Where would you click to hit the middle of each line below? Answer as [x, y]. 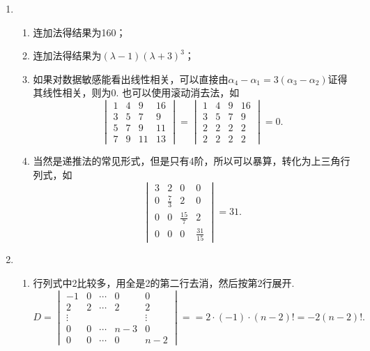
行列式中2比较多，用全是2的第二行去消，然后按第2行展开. [164, 282]
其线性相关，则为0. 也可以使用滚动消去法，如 [136, 92]
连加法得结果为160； [79, 32]
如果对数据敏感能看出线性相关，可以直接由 [131, 79]
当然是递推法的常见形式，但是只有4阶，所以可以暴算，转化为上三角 [187, 161]
